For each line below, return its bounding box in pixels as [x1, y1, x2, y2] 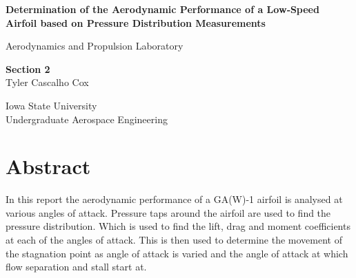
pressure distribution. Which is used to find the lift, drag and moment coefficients [6, 219, 350, 233]
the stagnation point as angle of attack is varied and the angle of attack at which [6, 246, 348, 260]
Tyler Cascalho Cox [6, 75, 89, 89]
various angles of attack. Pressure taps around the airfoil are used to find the [6, 205, 331, 220]
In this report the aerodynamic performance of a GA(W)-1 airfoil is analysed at [6, 192, 343, 206]
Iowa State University [6, 98, 97, 112]
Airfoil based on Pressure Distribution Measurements [6, 15, 266, 30]
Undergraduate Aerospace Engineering [6, 111, 168, 126]
